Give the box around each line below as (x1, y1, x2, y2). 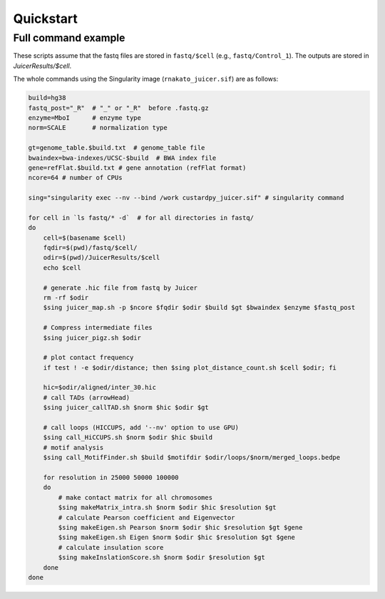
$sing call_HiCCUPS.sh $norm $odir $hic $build (43, 433, 213, 442)
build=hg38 (28, 94, 66, 102)
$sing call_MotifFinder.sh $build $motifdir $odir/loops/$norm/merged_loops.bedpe (43, 453, 341, 462)
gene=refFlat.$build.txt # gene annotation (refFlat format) (28, 163, 247, 171)
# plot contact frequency (43, 353, 134, 362)
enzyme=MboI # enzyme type (28, 114, 142, 121)
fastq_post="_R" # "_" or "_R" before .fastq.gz (28, 104, 210, 112)
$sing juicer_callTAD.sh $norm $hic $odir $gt (43, 403, 210, 412)
